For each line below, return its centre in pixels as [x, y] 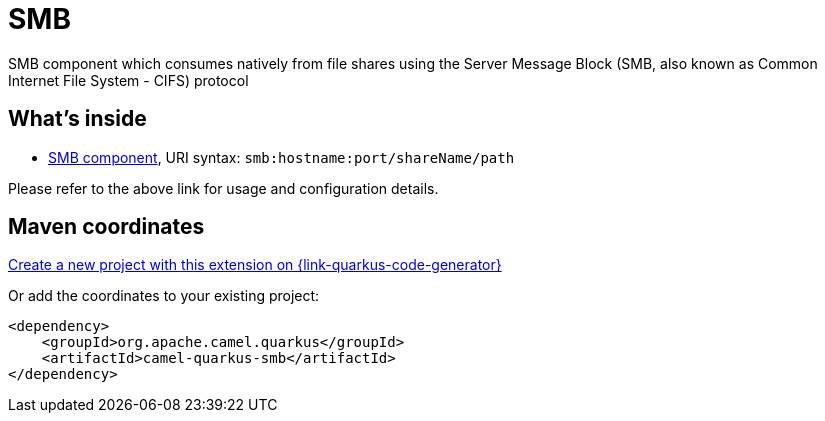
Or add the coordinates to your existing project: [164, 296]
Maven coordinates [106, 227]
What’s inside [77, 119]
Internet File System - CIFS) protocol [128, 80]
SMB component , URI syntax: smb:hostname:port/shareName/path [281, 157]
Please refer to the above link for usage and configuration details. [223, 188]
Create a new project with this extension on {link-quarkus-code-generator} [255, 265]
